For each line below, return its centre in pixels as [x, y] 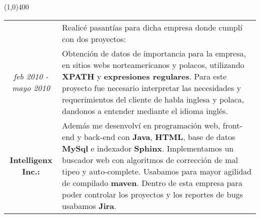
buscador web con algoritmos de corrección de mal [150, 159]
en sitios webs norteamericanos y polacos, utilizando [153, 64]
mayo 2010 [31, 87]
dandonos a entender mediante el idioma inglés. [145, 110]
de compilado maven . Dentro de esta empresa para [152, 182]
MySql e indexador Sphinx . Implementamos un [148, 148]
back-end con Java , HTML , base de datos [160, 136]
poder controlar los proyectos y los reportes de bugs [152, 194]
